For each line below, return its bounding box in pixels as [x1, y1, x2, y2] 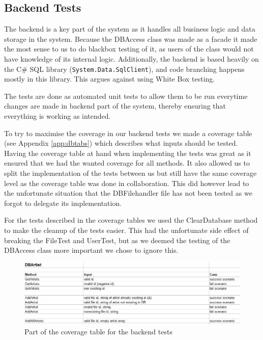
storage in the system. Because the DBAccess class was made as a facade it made [4, 33, 257, 44]
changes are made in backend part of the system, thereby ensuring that [4, 100, 226, 111]
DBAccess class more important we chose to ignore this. [4, 245, 179, 255]
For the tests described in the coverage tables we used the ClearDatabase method [4, 215, 258, 225]
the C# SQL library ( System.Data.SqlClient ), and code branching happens [4, 63, 245, 74]
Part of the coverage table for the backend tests [24, 326, 172, 336]
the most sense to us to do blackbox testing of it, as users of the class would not [4, 43, 254, 54]
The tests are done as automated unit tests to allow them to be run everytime [4, 90, 248, 101]
